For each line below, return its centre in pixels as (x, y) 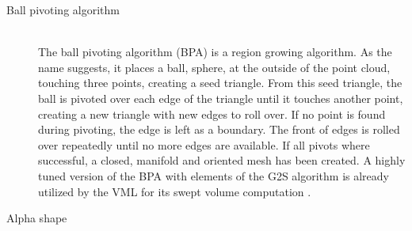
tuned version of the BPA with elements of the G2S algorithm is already (214, 175)
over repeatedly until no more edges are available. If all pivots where (204, 144)
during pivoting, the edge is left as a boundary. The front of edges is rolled (219, 129)
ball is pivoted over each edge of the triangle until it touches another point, (221, 98)
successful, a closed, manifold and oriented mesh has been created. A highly (222, 160)
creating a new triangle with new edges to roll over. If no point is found (212, 114)
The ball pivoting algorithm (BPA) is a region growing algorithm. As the (215, 52)
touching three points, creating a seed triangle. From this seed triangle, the (220, 83)
